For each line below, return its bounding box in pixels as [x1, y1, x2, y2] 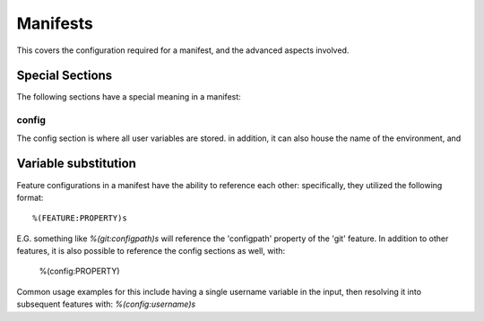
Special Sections [16, 68, 113, 83]
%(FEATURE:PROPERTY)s [32, 213, 127, 223]
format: [16, 192, 44, 203]
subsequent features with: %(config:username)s [16, 299, 196, 309]
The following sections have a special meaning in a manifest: [16, 91, 241, 102]
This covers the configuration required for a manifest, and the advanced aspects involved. [16, 45, 350, 56]
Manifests [16, 13, 93, 33]
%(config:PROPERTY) [39, 265, 120, 277]
